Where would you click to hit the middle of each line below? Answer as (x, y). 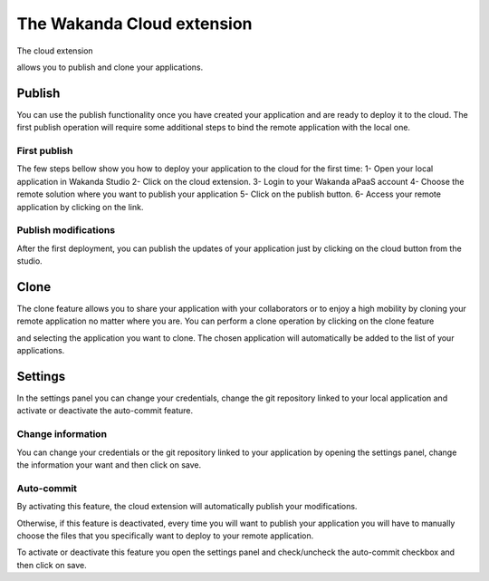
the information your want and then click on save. (109, 465)
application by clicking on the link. (80, 207)
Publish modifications (66, 230)
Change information (62, 434)
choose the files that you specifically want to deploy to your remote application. (165, 536)
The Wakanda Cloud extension (134, 24)
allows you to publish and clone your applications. (110, 67)
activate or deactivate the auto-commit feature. (105, 411)
